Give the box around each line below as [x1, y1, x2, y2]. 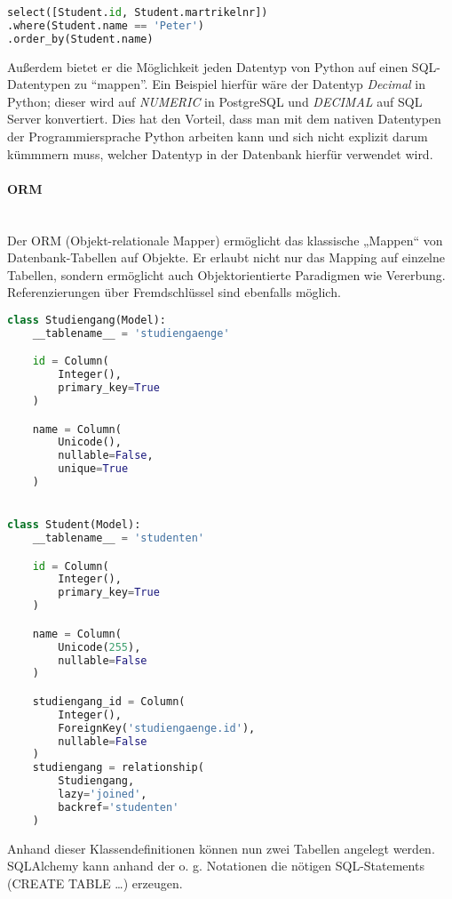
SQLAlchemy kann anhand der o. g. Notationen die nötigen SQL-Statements [7, 856, 424, 875]
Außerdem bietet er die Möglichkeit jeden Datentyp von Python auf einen [7, 57, 408, 76]
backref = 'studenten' [58, 800, 179, 814]
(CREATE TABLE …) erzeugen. [7, 873, 183, 892]
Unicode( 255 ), [58, 640, 141, 654]
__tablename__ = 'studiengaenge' [32, 326, 230, 340]
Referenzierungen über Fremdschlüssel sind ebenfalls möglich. [7, 283, 341, 301]
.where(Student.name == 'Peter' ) [7, 19, 204, 32]
